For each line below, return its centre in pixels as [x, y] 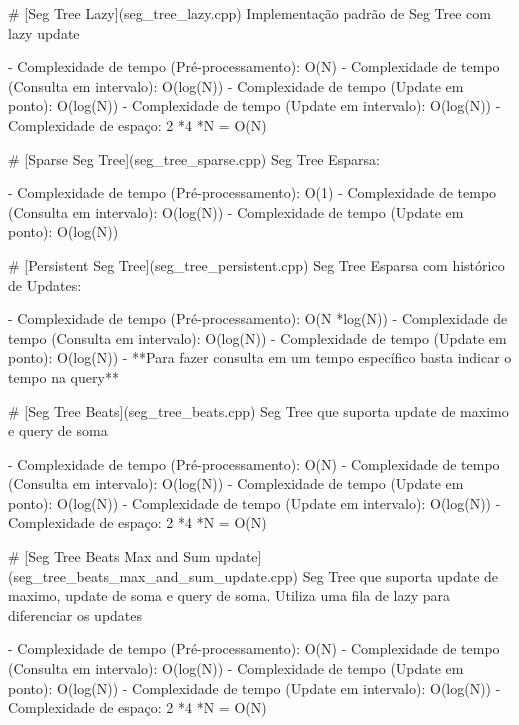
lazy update [44, 32]
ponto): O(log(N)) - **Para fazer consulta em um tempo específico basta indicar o [260, 357]
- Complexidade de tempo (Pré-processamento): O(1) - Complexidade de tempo [252, 192]
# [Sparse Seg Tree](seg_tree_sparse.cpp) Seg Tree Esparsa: [194, 158]
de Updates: [45, 284]
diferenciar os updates [75, 614]
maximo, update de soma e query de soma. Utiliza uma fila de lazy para [229, 595]
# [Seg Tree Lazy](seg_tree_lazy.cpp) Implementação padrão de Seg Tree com [249, 13]
